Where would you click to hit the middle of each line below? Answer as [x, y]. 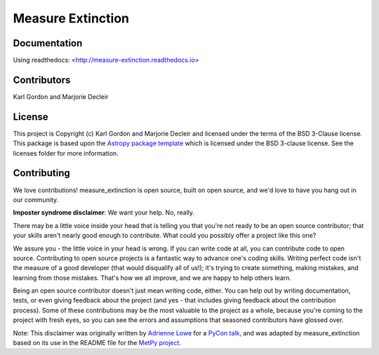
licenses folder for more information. [66, 153]
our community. [36, 199]
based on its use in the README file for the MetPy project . [97, 343]
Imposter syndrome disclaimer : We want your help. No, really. [104, 213]
